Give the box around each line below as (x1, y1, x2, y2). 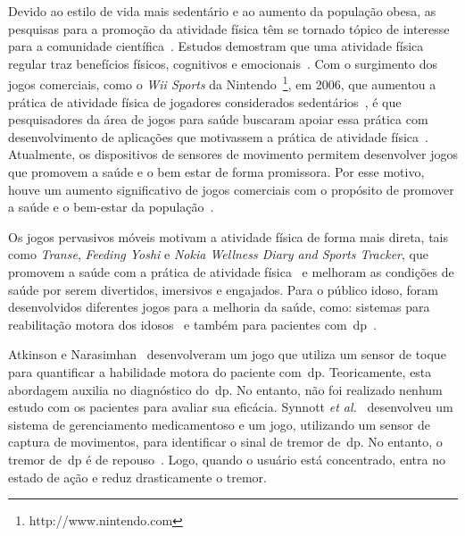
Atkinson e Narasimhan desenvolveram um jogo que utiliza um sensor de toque (8, 345, 446, 364)
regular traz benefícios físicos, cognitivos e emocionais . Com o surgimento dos (8, 54, 437, 72)
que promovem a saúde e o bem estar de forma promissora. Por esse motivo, (8, 163, 425, 180)
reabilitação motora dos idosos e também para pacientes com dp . (8, 314, 378, 333)
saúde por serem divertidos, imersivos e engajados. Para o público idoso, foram (8, 280, 439, 298)
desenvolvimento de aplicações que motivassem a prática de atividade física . (8, 127, 428, 146)
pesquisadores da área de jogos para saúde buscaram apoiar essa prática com (8, 110, 428, 129)
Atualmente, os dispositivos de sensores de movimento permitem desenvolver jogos (8, 145, 458, 163)
